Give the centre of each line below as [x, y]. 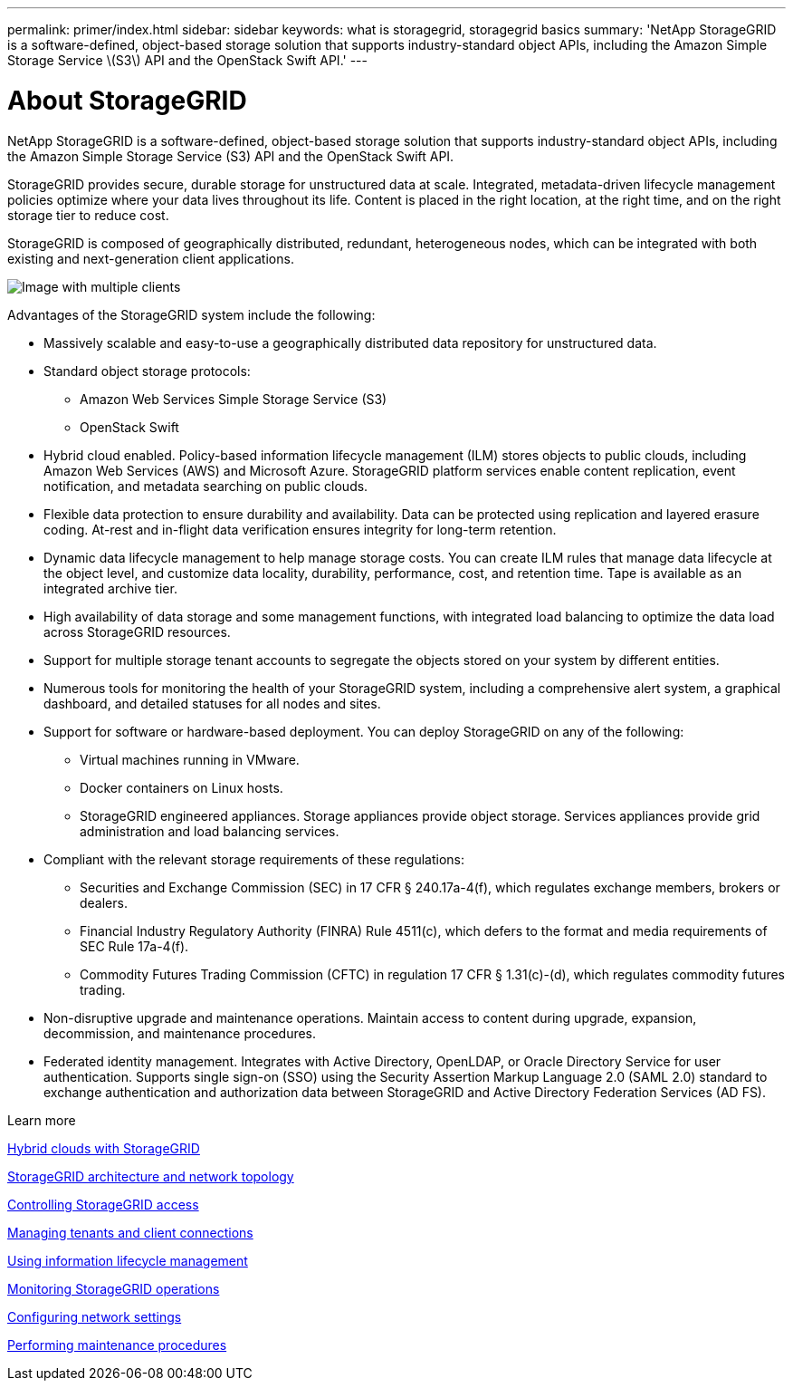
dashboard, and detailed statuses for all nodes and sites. [212, 703]
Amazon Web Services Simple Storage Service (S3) [234, 399]
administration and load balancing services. [210, 831]
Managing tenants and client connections [130, 1232]
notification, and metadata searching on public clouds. [206, 486]
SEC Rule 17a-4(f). [134, 946]
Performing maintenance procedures [117, 1345]
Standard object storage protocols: [147, 371]
